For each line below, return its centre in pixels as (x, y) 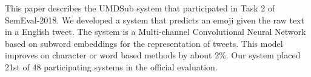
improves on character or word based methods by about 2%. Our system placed (153, 55)
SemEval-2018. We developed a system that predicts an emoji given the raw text (155, 20)
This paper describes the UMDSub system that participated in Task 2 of (140, 8)
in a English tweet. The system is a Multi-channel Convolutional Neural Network (155, 32)
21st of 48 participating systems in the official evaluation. (111, 66)
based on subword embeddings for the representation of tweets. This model (144, 43)
